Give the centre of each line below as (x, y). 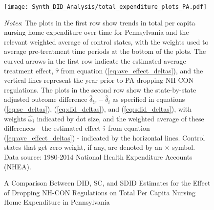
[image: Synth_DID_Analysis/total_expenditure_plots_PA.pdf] (106, 7)
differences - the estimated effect (52, 128)
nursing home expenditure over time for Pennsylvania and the (96, 32)
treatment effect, (29, 70)
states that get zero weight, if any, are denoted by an (83, 147)
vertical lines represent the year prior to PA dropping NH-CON (99, 80)
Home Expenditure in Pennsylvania (57, 202)
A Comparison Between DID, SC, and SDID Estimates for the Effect (107, 183)
